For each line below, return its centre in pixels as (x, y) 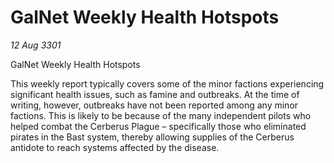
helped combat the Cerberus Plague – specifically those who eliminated (158, 126)
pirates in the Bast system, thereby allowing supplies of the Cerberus (152, 137)
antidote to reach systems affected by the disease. (115, 147)
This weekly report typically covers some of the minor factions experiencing (167, 83)
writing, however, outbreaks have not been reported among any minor (154, 105)
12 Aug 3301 (36, 45)
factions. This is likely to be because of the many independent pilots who (161, 115)
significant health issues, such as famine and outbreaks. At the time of (155, 94)
